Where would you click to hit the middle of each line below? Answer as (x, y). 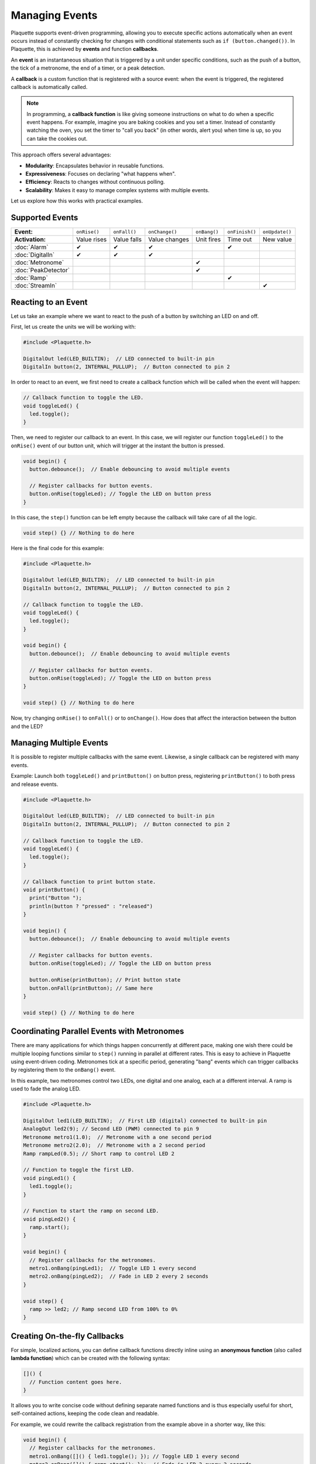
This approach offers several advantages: (61, 155)
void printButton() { (54, 890)
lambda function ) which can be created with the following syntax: (90, 1358)
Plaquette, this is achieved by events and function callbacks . (85, 49)
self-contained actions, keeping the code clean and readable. (85, 1414)
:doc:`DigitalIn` (35, 255)
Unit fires (208, 240)
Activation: (30, 240)
